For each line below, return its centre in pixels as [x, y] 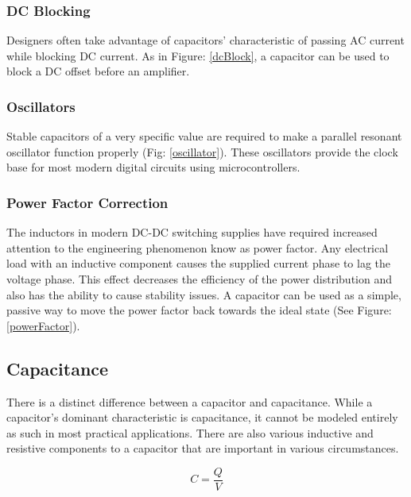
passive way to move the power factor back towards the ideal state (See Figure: [199, 310]
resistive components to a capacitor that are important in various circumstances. [203, 448]
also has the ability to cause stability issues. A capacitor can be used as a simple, [204, 294]
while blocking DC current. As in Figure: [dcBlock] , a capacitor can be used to [198, 55]
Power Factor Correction [87, 202]
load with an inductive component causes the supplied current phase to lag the [198, 263]
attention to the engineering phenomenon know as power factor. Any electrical [198, 247]
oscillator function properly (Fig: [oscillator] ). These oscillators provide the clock [202, 151]
